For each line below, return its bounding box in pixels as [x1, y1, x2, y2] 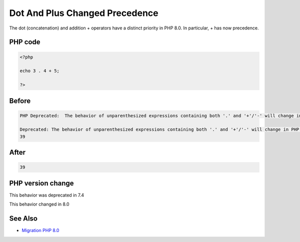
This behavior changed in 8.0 [9, 201, 69, 207]
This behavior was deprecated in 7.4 [9, 192, 84, 198]
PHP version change [9, 179, 74, 187]
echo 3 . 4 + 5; [19, 68, 60, 74]
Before [9, 96, 31, 105]
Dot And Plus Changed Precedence [9, 7, 158, 18]
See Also [9, 215, 37, 223]
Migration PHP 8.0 [21, 228, 59, 234]
